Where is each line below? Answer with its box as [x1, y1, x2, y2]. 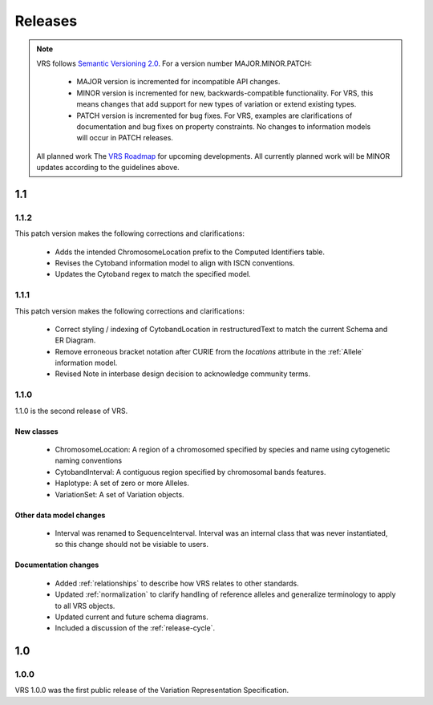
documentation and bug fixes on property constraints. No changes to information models [76, 121, 371, 132]
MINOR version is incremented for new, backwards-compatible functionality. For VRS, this [76, 88, 374, 98]
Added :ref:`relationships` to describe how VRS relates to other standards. [55, 578, 300, 588]
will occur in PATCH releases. [76, 133, 174, 143]
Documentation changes [14, 560, 99, 569]
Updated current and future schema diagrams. [55, 612, 208, 622]
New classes [14, 426, 59, 436]
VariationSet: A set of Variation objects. [55, 489, 184, 499]
